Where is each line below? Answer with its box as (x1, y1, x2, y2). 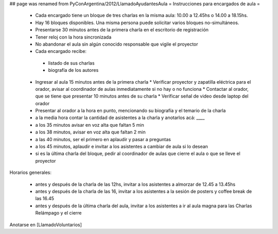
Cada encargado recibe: (35, 48, 87, 54)
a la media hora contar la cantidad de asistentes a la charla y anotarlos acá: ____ (35, 114, 205, 121)
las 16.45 (35, 196, 54, 202)
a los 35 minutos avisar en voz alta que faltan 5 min (35, 122, 144, 128)
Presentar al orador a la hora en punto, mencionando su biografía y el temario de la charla (35, 108, 226, 114)
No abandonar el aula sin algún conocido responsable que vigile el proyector (35, 41, 198, 47)
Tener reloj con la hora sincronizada (35, 34, 112, 40)
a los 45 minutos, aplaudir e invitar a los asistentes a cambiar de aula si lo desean (35, 144, 208, 150)
